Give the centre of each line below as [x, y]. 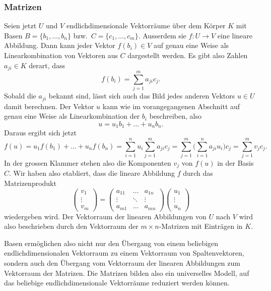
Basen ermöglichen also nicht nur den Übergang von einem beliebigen [111, 243]
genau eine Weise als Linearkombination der [72, 116]
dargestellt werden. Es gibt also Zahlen [188, 55]
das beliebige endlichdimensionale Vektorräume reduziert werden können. [117, 283]
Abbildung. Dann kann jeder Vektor [60, 45]
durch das [198, 173]
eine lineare [235, 35]
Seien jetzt [20, 26]
